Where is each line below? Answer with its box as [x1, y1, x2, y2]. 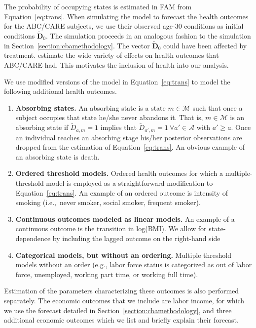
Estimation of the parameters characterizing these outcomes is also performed [4, 286, 239, 296]
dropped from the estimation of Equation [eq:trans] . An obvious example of [15, 142, 245, 152]
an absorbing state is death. [15, 151, 100, 162]
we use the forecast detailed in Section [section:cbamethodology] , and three [4, 305, 232, 315]
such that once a [192, 102, 243, 113]
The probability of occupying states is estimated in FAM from [4, 1, 192, 11]
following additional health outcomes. [4, 86, 117, 96]
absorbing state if [15, 122, 69, 132]
